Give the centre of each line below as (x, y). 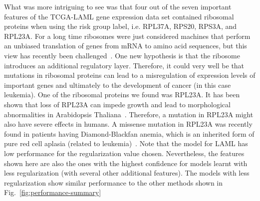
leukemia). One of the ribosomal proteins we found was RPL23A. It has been (122, 95)
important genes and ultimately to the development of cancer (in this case (118, 85)
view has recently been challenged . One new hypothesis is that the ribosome (122, 55)
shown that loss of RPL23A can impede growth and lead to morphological (117, 104)
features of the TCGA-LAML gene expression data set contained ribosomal (119, 16)
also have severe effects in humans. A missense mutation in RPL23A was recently (128, 124)
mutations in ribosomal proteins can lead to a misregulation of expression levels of (130, 75)
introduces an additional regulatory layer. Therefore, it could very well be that (124, 65)
